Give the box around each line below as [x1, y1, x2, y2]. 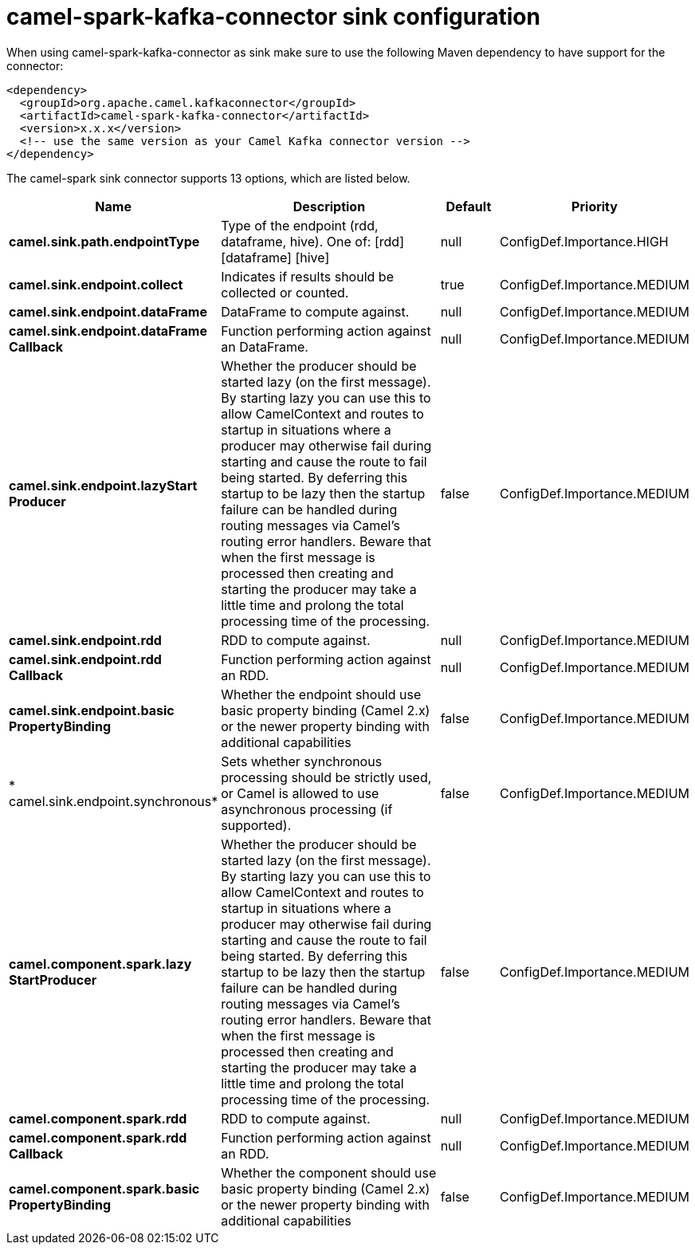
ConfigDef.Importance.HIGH [500, 233, 669, 250]
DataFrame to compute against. [221, 303, 410, 320]
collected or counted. [221, 284, 349, 301]
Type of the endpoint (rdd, [221, 217, 379, 234]
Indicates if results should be [221, 268, 394, 285]
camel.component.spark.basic [9, 1180, 200, 1197]
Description [293, 198, 366, 214]
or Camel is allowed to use [221, 785, 379, 801]
